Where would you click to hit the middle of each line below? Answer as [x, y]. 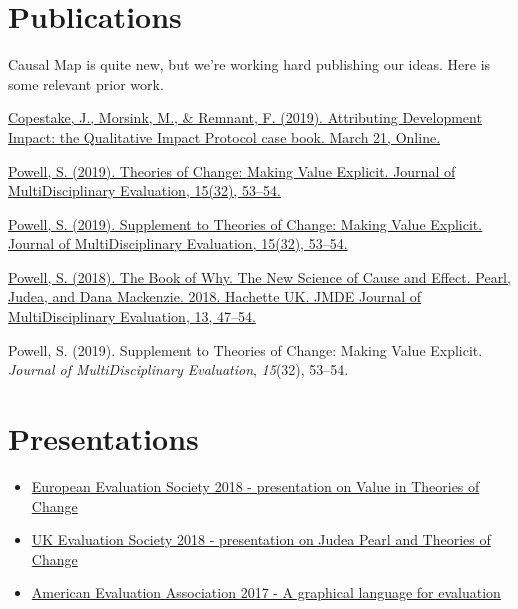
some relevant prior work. [86, 83]
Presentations [103, 438]
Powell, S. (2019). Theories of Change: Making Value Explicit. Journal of [232, 170]
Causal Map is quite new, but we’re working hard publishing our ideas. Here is [249, 64]
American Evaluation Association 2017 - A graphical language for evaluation [266, 592]
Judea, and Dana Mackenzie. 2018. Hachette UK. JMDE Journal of [215, 296]
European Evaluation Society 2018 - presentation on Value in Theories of [255, 485]
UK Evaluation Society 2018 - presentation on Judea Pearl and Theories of [261, 539]
